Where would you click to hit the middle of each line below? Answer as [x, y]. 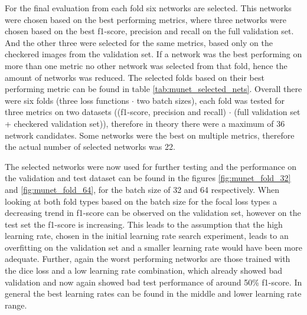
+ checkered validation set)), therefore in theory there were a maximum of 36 [145, 123]
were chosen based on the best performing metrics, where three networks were [146, 19]
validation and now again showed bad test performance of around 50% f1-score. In [153, 282]
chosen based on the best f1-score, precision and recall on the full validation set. [149, 31]
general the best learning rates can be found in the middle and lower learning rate [153, 293]
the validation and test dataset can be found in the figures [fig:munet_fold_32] [148, 178]
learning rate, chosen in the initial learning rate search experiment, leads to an [147, 236]
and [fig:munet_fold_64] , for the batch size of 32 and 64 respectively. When [142, 189]
